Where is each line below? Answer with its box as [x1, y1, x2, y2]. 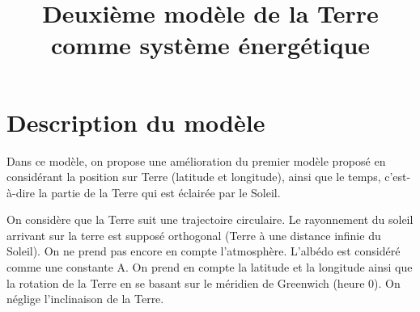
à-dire [6, 183, 36, 200]
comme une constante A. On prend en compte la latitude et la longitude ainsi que [6, 259, 413, 276]
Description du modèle [6, 105, 265, 138]
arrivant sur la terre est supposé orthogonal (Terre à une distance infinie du [6, 226, 381, 243]
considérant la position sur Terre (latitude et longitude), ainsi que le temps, [6, 168, 381, 185]
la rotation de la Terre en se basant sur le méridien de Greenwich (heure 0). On [6, 274, 401, 291]
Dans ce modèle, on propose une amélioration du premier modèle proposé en [6, 152, 386, 169]
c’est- [384, 168, 411, 185]
